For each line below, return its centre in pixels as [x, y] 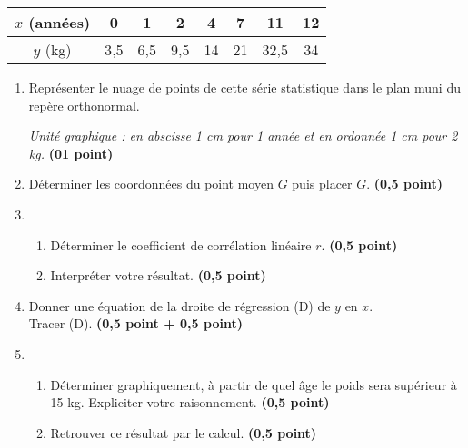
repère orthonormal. [84, 105]
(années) [60, 22]
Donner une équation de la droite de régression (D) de [179, 305]
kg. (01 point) [71, 153]
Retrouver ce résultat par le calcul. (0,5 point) [184, 432]
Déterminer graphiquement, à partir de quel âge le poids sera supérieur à [254, 384]
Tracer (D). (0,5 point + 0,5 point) [135, 323]
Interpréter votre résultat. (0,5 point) [158, 275]
